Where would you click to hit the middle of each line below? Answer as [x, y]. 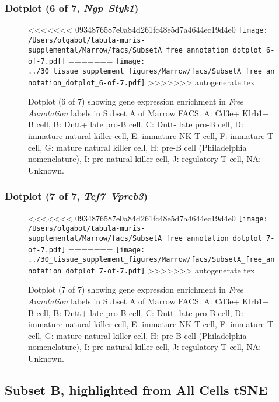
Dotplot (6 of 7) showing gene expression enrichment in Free [136, 101]
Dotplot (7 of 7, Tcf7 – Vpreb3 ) [76, 196]
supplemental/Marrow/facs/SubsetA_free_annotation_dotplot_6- [151, 50]
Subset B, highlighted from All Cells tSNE [136, 390]
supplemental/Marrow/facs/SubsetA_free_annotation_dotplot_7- [151, 238]
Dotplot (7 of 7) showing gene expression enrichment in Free [136, 290]
